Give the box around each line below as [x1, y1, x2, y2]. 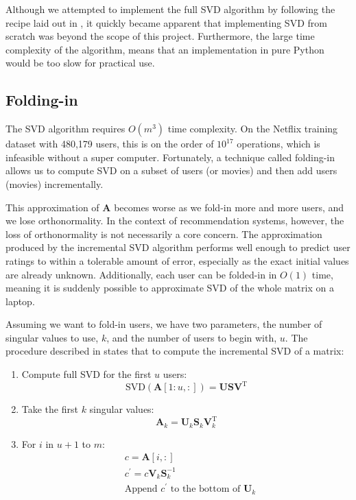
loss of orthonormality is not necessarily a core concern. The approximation [5, 226, 322, 241]
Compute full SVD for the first [21, 367, 152, 381]
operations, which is [237, 136, 320, 151]
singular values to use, [5, 330, 99, 344]
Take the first [21, 402, 78, 416]
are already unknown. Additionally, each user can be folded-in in [5, 267, 277, 281]
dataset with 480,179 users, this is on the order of [5, 136, 214, 151]
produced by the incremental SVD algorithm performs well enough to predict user [5, 240, 351, 254]
